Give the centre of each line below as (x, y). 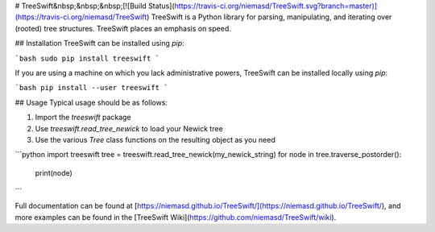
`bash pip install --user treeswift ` (91, 88)
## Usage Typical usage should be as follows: (91, 102)
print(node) (54, 172)
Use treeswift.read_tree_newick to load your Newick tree (129, 128)
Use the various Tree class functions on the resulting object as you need (155, 139)
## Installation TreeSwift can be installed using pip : (99, 43)
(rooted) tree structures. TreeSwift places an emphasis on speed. (123, 28)
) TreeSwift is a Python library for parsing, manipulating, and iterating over (269, 17)
